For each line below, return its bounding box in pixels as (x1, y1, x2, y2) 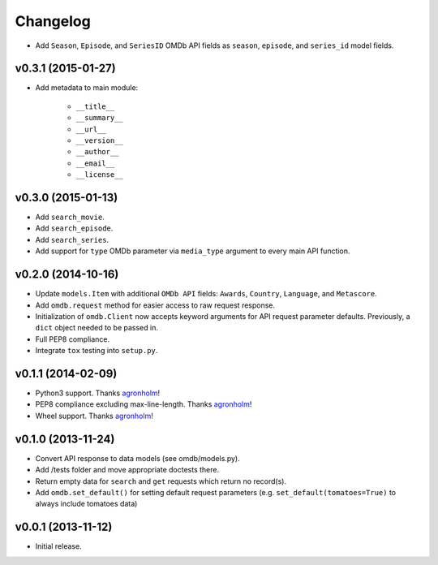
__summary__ (75, 114, 123, 123)
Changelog (15, 12, 91, 30)
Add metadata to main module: (35, 83, 139, 93)
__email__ (75, 158, 115, 168)
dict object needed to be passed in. (35, 323, 158, 333)
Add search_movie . (35, 212, 105, 222)
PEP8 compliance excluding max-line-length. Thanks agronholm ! (35, 399, 252, 409)
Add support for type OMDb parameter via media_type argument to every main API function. (35, 246, 350, 256)
